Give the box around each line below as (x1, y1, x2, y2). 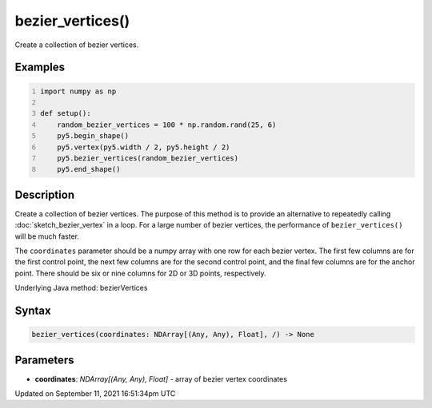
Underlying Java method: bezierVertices (14, 283, 148, 293)
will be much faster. (14, 232, 80, 241)
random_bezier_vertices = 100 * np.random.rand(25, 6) (57, 120, 277, 129)
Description (14, 188, 75, 201)
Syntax (14, 303, 51, 317)
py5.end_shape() (57, 164, 121, 174)
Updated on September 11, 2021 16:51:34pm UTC (14, 389, 176, 398)
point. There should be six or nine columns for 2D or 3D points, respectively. (14, 268, 267, 278)
